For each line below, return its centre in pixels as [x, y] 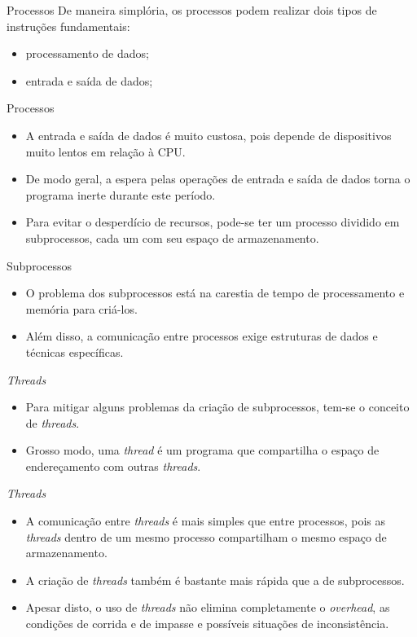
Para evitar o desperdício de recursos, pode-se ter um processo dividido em [213, 222]
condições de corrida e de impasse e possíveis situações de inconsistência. [207, 624]
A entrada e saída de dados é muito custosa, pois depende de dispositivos [208, 135]
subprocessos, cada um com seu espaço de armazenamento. [172, 237]
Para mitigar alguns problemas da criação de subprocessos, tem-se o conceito [217, 407]
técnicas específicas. [75, 351]
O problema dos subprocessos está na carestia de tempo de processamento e [215, 293]
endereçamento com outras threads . [113, 466]
